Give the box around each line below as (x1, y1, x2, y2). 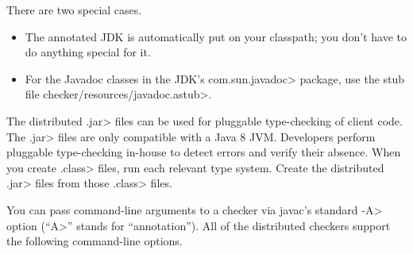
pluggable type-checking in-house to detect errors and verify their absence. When (6, 144, 401, 160)
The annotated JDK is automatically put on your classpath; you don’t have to (25, 28, 407, 44)
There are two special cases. (6, 2, 142, 17)
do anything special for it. (25, 44, 151, 60)
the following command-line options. (6, 233, 183, 249)
